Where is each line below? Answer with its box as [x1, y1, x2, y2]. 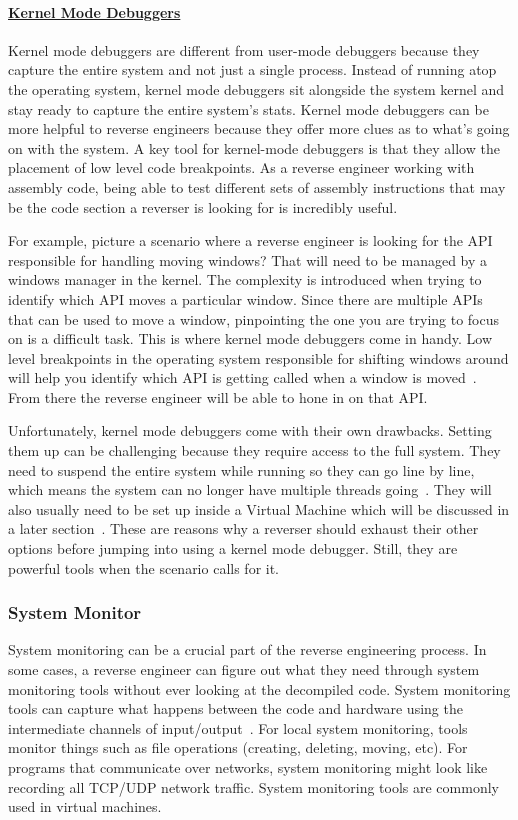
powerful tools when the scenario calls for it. [8, 557, 280, 578]
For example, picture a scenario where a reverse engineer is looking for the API [8, 230, 493, 251]
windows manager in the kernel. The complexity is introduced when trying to [8, 269, 482, 290]
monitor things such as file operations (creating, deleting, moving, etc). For [8, 737, 468, 758]
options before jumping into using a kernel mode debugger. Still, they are [8, 538, 458, 559]
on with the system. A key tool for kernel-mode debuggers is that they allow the [8, 137, 500, 158]
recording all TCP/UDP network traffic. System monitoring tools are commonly [8, 776, 499, 797]
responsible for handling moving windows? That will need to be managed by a [8, 249, 488, 270]
